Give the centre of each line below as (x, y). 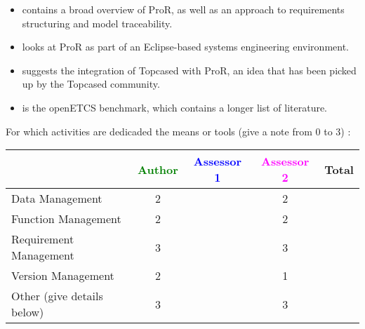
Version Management (63, 276)
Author (158, 169)
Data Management (57, 199)
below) (28, 312)
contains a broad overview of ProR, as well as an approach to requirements (183, 9)
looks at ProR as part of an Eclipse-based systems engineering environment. (186, 47)
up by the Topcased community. (91, 84)
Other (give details (57, 296)
